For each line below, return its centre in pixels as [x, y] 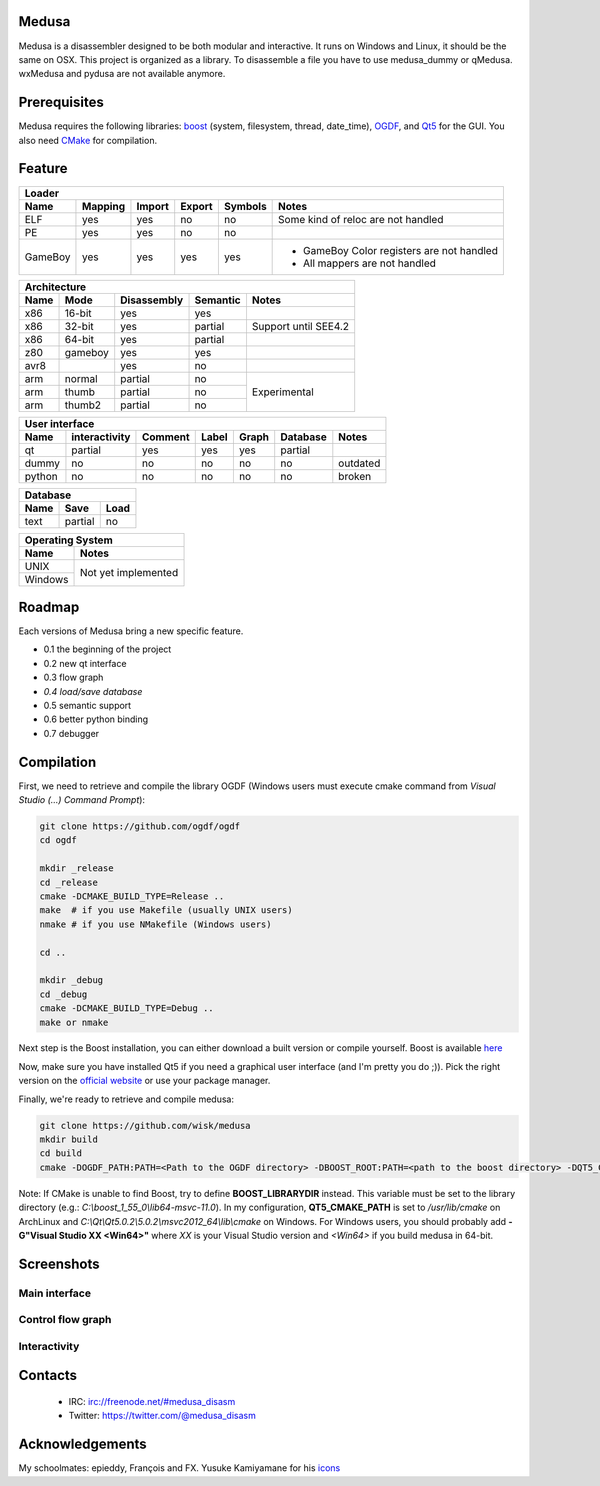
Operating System [69, 540]
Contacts [48, 1375]
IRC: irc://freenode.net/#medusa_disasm [152, 1402]
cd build [61, 1153]
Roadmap [49, 606]
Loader [42, 193]
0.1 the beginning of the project [107, 649]
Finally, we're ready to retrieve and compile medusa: [126, 1099]
